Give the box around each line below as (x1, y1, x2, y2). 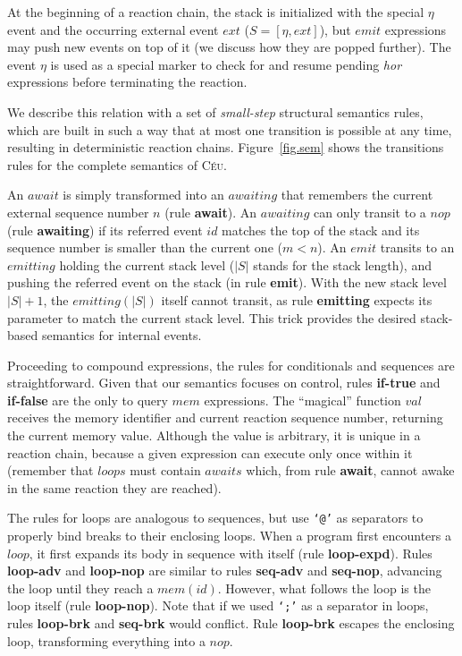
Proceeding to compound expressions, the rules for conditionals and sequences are (7, 355, 455, 374)
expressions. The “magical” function (204, 390, 401, 409)
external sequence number (7, 202, 149, 221)
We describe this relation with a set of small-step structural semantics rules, (7, 102, 424, 121)
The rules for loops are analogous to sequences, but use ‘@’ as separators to (7, 508, 424, 527)
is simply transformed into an (63, 185, 224, 204)
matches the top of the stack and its (222, 220, 420, 239)
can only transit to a (314, 202, 426, 221)
